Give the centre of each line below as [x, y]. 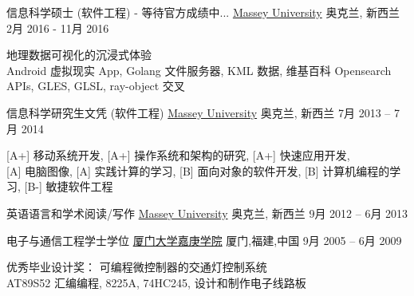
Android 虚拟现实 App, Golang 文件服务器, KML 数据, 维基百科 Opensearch [199, 70]
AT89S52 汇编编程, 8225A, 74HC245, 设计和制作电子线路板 [156, 282]
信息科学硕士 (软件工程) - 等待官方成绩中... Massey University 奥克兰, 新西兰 [203, 12]
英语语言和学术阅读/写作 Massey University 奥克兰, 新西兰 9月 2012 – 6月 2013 [207, 213]
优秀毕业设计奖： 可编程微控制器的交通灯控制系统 [137, 267]
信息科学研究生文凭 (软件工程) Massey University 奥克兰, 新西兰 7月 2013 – [199, 112]
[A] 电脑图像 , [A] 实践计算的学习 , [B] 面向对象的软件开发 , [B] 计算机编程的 [198, 170]
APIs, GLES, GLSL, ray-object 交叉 [96, 86]
